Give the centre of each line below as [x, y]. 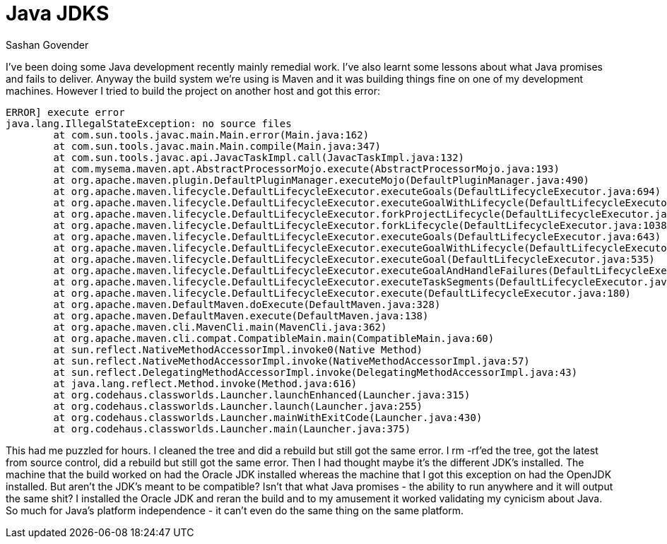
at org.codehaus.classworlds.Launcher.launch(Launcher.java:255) [238, 406]
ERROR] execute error [65, 112]
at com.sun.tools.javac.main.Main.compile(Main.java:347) [217, 146]
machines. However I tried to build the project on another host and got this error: [193, 90]
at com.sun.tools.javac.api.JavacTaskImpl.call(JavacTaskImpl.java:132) [259, 157]
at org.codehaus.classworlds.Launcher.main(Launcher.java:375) [232, 428]
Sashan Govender [47, 45]
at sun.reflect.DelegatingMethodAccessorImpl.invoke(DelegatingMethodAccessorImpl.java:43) [315, 372]
